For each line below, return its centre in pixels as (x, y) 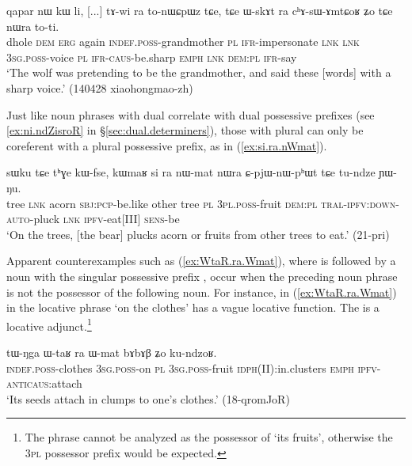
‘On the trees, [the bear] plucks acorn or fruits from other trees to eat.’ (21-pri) (198, 234)
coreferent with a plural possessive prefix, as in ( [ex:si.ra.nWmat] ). (167, 145)
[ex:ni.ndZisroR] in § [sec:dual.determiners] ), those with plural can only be (185, 130)
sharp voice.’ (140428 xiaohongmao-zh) (100, 87)
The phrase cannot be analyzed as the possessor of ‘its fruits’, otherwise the (209, 437)
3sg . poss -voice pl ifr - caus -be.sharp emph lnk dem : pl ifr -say (152, 57)
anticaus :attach (44, 383)
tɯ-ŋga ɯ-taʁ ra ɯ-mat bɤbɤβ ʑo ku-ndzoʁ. (112, 352)
